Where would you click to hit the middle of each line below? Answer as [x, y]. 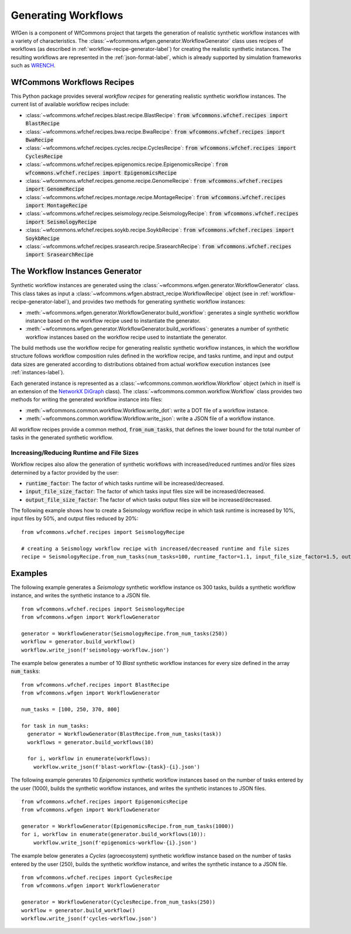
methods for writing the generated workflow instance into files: [87, 400]
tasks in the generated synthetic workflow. [62, 437]
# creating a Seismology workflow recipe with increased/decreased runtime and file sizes [155, 548]
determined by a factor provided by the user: [65, 472]
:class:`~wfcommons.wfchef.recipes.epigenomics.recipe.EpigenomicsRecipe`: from [127, 165]
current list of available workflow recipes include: [70, 104]
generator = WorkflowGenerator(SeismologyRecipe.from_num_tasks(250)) [125, 633]
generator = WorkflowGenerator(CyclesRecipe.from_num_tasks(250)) [118, 902]
